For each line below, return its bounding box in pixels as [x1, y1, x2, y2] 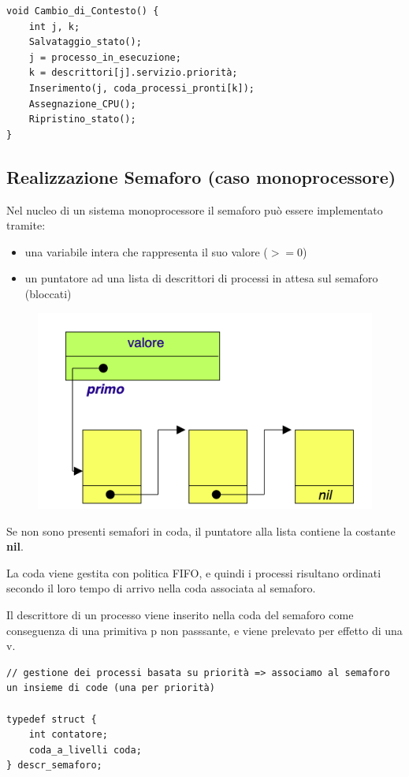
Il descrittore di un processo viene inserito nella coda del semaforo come [6, 607, 354, 623]
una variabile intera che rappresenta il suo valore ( [24, 243, 268, 260]
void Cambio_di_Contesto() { [6, 6, 159, 17]
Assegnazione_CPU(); [28, 98, 136, 110]
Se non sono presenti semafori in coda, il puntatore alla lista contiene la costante [6, 522, 396, 539]
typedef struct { [6, 713, 97, 725]
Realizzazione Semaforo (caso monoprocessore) [6, 164, 396, 189]
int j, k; [28, 21, 80, 32]
